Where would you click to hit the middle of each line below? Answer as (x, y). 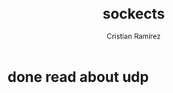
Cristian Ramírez (134, 36)
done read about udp (78, 77)
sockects (134, 14)
